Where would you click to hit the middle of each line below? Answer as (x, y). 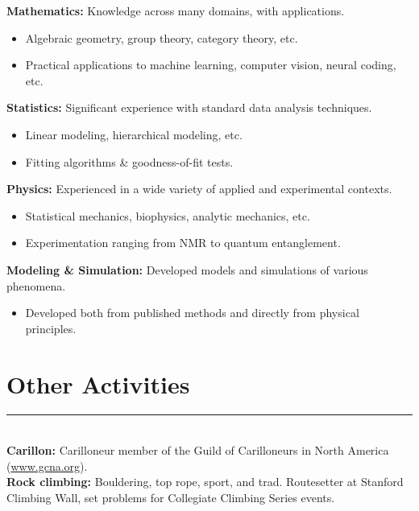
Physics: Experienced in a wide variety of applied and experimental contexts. (199, 189)
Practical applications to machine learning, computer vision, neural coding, (211, 65)
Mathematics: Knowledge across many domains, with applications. (176, 10)
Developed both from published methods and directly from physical (192, 313)
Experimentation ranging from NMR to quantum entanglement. (183, 243)
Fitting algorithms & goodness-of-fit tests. (129, 161)
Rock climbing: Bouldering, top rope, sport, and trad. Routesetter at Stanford (205, 482)
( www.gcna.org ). (47, 466)
